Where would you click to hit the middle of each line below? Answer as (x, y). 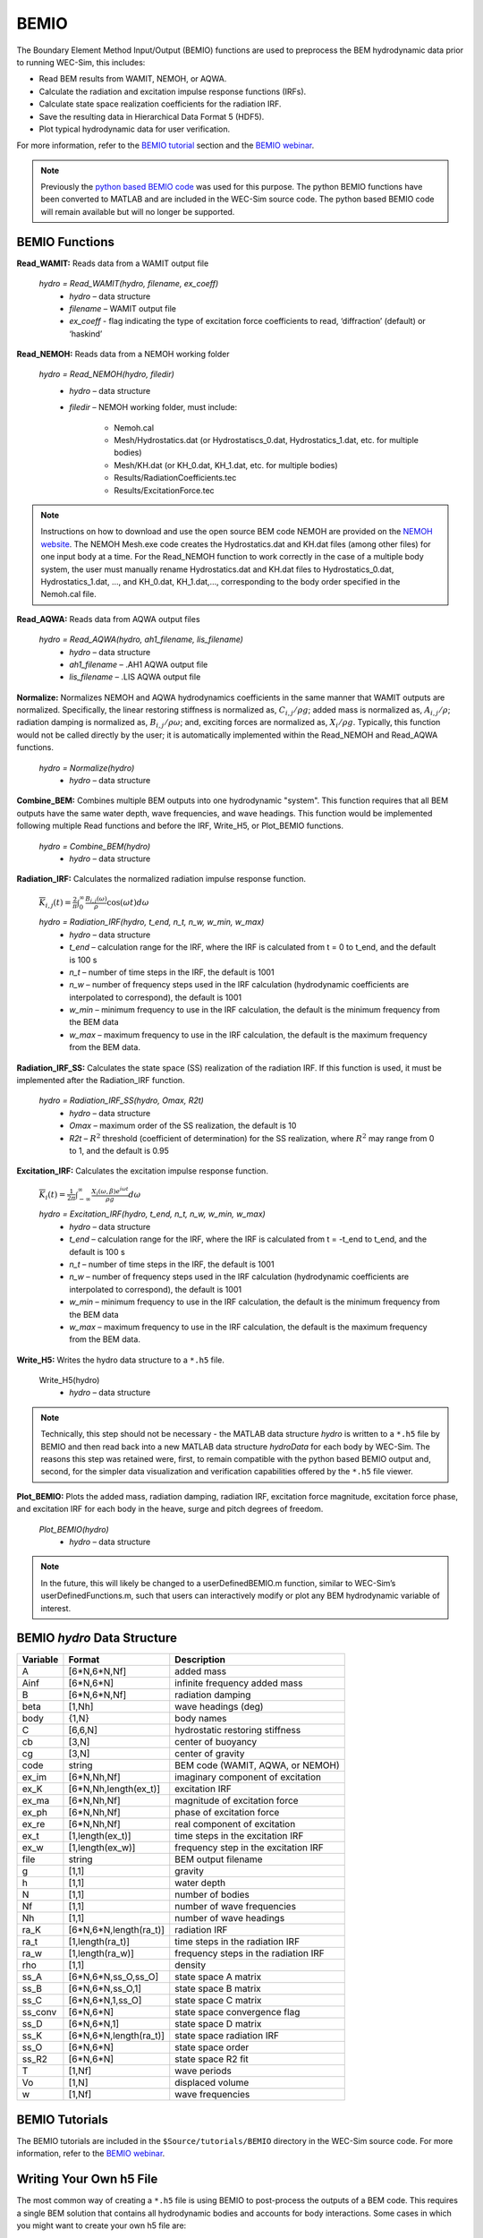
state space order (212, 2047)
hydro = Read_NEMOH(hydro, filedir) (106, 374)
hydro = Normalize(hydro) (87, 768)
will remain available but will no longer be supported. (138, 211)
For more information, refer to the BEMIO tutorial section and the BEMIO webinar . (165, 145)
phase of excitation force (227, 1813)
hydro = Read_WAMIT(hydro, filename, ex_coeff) (129, 284)
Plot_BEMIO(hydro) (74, 1529)
